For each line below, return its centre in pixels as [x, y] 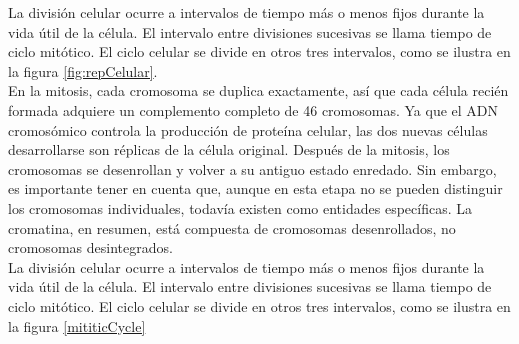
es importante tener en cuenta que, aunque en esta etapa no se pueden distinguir [255, 188]
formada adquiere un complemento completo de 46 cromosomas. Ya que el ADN [253, 109]
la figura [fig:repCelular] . [83, 70]
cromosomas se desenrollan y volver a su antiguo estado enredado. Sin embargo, [252, 168]
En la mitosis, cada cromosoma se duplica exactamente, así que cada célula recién [258, 90]
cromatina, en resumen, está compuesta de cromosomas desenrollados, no [232, 227]
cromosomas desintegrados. [90, 247]
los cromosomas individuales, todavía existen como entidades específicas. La [240, 207]
